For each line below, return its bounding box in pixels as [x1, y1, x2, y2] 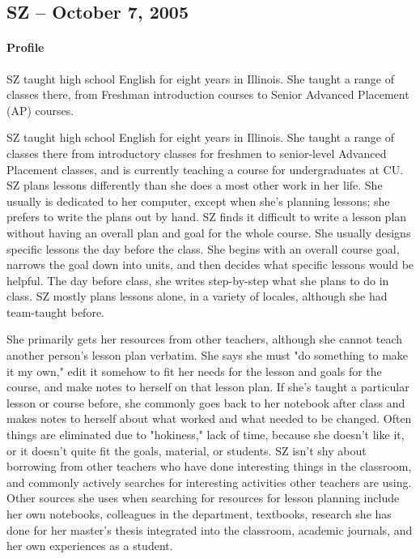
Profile [6, 39, 45, 56]
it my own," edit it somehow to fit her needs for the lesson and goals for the [6, 362, 382, 379]
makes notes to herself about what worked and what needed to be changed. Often [6, 410, 412, 427]
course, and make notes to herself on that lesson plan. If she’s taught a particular [6, 378, 409, 395]
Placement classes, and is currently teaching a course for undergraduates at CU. [6, 160, 404, 177]
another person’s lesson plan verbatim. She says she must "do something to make [6, 347, 409, 364]
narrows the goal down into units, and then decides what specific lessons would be [6, 256, 414, 273]
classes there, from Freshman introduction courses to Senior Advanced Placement [6, 86, 409, 103]
